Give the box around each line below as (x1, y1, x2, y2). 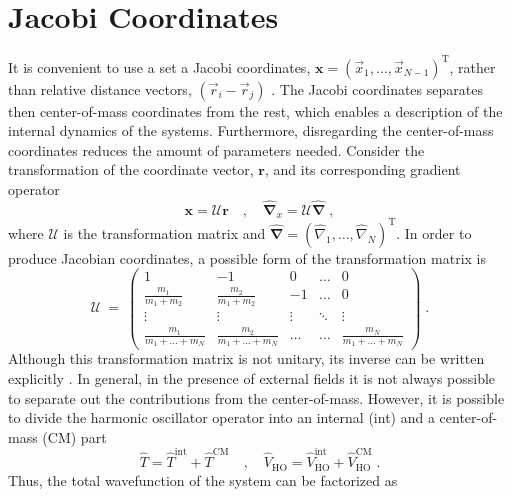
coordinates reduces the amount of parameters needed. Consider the (8, 139, 425, 160)
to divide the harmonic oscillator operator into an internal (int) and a (8, 407, 435, 428)
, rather (449, 56, 496, 77)
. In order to (396, 222, 472, 243)
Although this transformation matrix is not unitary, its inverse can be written (8, 348, 485, 369)
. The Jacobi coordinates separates (271, 78, 483, 99)
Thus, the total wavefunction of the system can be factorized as (8, 469, 398, 490)
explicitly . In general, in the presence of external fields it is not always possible (8, 368, 496, 389)
